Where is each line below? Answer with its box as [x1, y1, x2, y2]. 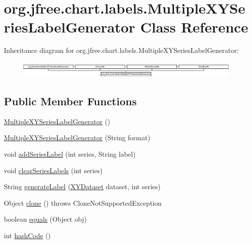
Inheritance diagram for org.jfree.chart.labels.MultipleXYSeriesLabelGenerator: [4, 45, 239, 55]
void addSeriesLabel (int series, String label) [4, 149, 136, 159]
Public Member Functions [4, 94, 137, 109]
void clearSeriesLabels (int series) [4, 165, 103, 175]
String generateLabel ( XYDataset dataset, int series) [4, 181, 161, 192]
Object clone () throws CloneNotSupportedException [4, 197, 162, 208]
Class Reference [140, 17, 248, 37]
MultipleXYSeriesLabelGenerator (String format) [4, 132, 151, 143]
